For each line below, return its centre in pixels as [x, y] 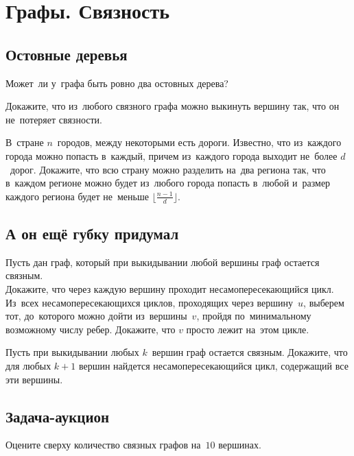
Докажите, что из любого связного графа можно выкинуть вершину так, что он [173, 106]
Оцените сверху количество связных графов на [103, 445]
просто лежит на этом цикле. [248, 329]
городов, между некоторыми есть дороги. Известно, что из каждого [199, 142]
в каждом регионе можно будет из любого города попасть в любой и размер [168, 183]
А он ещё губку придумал [92, 233]
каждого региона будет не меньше [77, 196]
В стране [25, 142]
